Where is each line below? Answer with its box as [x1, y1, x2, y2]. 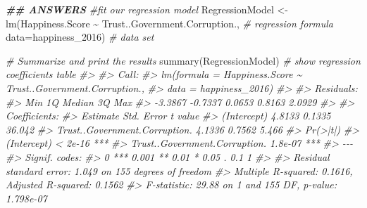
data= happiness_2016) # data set [6, 30, 154, 44]
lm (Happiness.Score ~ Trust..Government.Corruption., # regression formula [6, 15, 333, 30]
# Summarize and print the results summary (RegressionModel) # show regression [6, 53, 361, 67]
